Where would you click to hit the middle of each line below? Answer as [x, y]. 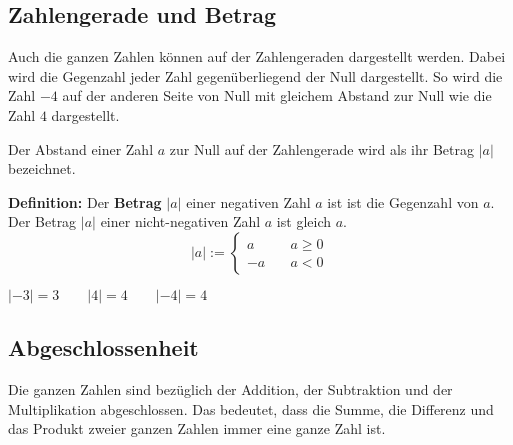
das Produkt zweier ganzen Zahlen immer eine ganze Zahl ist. [197, 428]
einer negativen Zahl [248, 201]
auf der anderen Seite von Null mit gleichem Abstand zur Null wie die [277, 95]
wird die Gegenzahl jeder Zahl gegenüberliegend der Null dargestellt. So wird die [255, 75]
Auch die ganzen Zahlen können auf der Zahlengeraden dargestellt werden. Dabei [257, 56]
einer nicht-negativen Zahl [180, 221]
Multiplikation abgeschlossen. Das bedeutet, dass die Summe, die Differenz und [251, 408]
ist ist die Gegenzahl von [403, 201]
